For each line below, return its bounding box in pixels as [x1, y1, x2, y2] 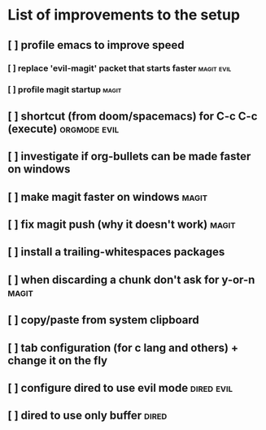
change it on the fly [7, 354, 107, 367]
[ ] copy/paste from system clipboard [7, 313, 200, 327]
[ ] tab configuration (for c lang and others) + [7, 341, 239, 354]
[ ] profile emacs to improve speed [7, 38, 185, 52]
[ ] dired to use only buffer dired [7, 409, 168, 423]
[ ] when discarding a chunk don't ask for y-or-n [7, 272, 255, 286]
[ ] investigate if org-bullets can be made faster [7, 150, 251, 163]
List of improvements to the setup [7, 6, 241, 24]
